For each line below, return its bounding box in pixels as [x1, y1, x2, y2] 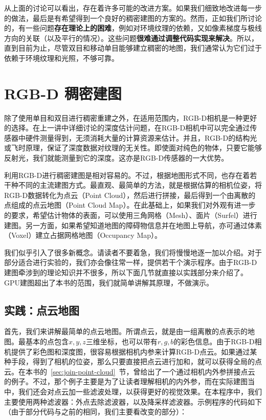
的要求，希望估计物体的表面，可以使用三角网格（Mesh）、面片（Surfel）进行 [4, 210, 257, 220]
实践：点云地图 [4, 302, 79, 318]
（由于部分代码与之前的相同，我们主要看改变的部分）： [4, 406, 187, 417]
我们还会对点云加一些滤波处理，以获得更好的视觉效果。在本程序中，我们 [18, 386, 262, 396]
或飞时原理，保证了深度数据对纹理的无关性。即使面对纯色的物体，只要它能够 [4, 142, 262, 153]
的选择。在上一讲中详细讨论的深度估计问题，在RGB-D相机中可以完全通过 [4, 122, 250, 133]
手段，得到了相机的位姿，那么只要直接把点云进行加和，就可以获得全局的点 [11, 356, 262, 367]
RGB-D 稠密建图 [4, 82, 122, 103]
